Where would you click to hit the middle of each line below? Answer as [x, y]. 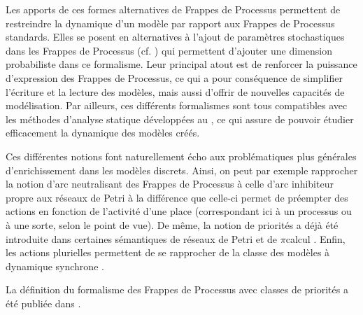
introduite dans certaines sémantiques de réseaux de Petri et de [142, 238]
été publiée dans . [43, 303]
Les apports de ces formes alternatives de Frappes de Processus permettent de [173, 9]
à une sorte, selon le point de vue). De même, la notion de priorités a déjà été [172, 224]
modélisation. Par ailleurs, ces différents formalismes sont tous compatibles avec [177, 105]
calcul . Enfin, [315, 238]
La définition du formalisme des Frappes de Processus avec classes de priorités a [177, 289]
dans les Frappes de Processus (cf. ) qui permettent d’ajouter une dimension [169, 50]
